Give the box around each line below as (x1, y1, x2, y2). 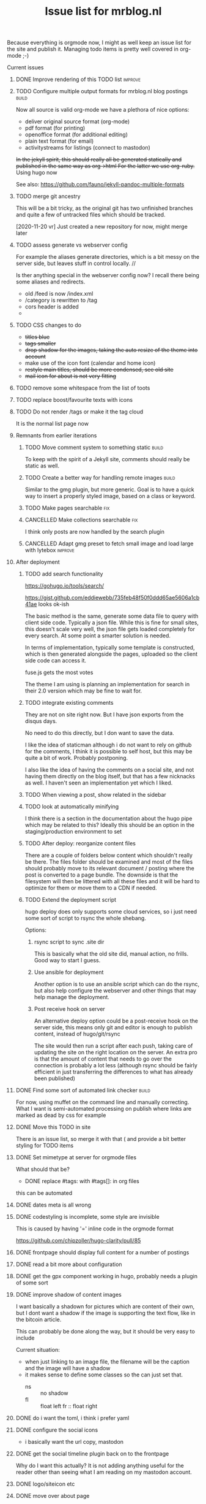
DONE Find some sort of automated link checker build (15, 1087, 151, 1094)
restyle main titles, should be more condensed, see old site (24, 366, 174, 374)
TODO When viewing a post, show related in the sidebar (24, 791, 167, 799)
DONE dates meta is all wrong (15, 1201, 91, 1209)
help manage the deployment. (34, 994, 109, 1001)
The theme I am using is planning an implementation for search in (24, 681, 190, 688)
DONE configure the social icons (15, 1426, 98, 1433)
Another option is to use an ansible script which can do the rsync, (34, 980, 200, 988)
